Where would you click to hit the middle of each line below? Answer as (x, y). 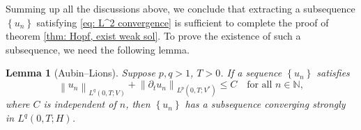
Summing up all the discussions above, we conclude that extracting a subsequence (180, 8)
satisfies (333, 73)
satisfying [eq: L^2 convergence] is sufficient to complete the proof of (183, 22)
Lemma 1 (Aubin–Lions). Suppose (80, 73)
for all (260, 85)
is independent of (80, 104)
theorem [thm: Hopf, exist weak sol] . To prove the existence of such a (153, 36)
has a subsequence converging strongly (265, 104)
